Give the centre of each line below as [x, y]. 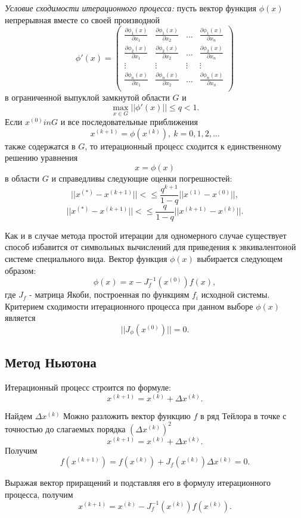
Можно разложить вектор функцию [127, 415]
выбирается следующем [240, 258]
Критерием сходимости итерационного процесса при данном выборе [129, 306]
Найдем [19, 415]
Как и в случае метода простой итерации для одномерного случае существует [146, 235]
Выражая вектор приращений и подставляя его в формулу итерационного [138, 483]
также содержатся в [40, 146]
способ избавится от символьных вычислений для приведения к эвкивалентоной [150, 247]
